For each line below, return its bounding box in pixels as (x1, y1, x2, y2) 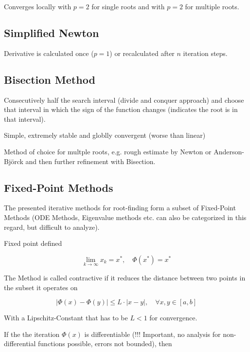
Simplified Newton (4, 25, 99, 40)
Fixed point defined (4, 238, 62, 248)
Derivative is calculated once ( (4, 48, 94, 58)
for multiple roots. (185, 1, 239, 11)
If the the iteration (4, 329, 60, 339)
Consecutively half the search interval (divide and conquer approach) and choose (4, 94, 244, 105)
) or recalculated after (109, 48, 175, 58)
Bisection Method (4, 72, 95, 87)
